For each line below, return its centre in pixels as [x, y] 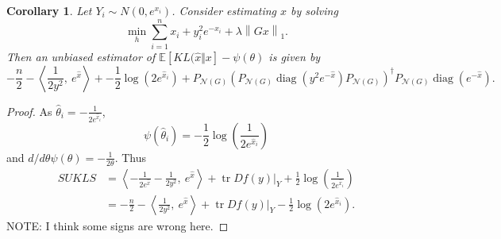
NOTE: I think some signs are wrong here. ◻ [118, 225]
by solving [314, 10]
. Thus [130, 157]
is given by [295, 56]
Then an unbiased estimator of [81, 56]
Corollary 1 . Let [49, 10]
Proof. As [29, 111]
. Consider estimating [224, 10]
